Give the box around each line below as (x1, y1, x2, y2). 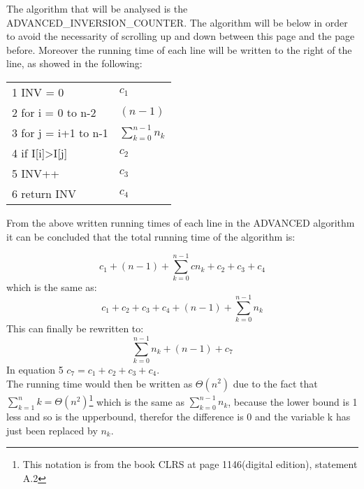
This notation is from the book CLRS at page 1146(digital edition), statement (22, 457, 358, 472)
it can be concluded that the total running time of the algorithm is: (6, 229, 296, 243)
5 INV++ (12, 165, 60, 182)
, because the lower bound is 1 (228, 394, 358, 409)
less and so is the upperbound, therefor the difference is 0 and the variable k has (6, 409, 351, 424)
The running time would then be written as (6, 376, 193, 390)
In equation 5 (6, 362, 64, 376)
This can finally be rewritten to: (6, 321, 144, 336)
